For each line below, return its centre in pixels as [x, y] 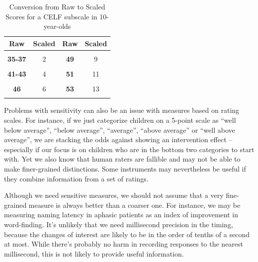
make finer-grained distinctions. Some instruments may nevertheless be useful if [125, 168]
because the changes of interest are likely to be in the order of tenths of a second [127, 234]
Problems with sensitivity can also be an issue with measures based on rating [122, 110]
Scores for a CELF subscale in [51, 16]
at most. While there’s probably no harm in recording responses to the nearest [124, 244]
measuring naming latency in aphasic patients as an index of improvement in [121, 215]
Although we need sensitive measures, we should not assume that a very [114, 195]
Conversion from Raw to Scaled [57, 6]
